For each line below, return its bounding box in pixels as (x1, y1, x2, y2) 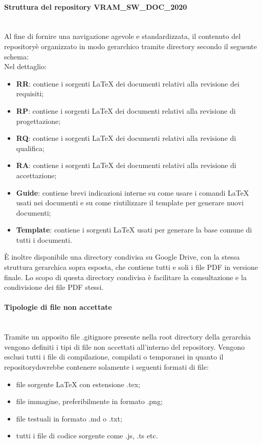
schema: (4, 51, 29, 61)
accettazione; (16, 170, 57, 180)
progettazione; (16, 115, 61, 126)
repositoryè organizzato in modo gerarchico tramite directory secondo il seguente (4, 40, 257, 51)
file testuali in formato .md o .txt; (16, 413, 122, 424)
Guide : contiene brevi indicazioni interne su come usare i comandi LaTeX (16, 187, 249, 198)
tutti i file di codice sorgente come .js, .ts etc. (16, 430, 158, 441)
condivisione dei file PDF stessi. (4, 282, 104, 292)
